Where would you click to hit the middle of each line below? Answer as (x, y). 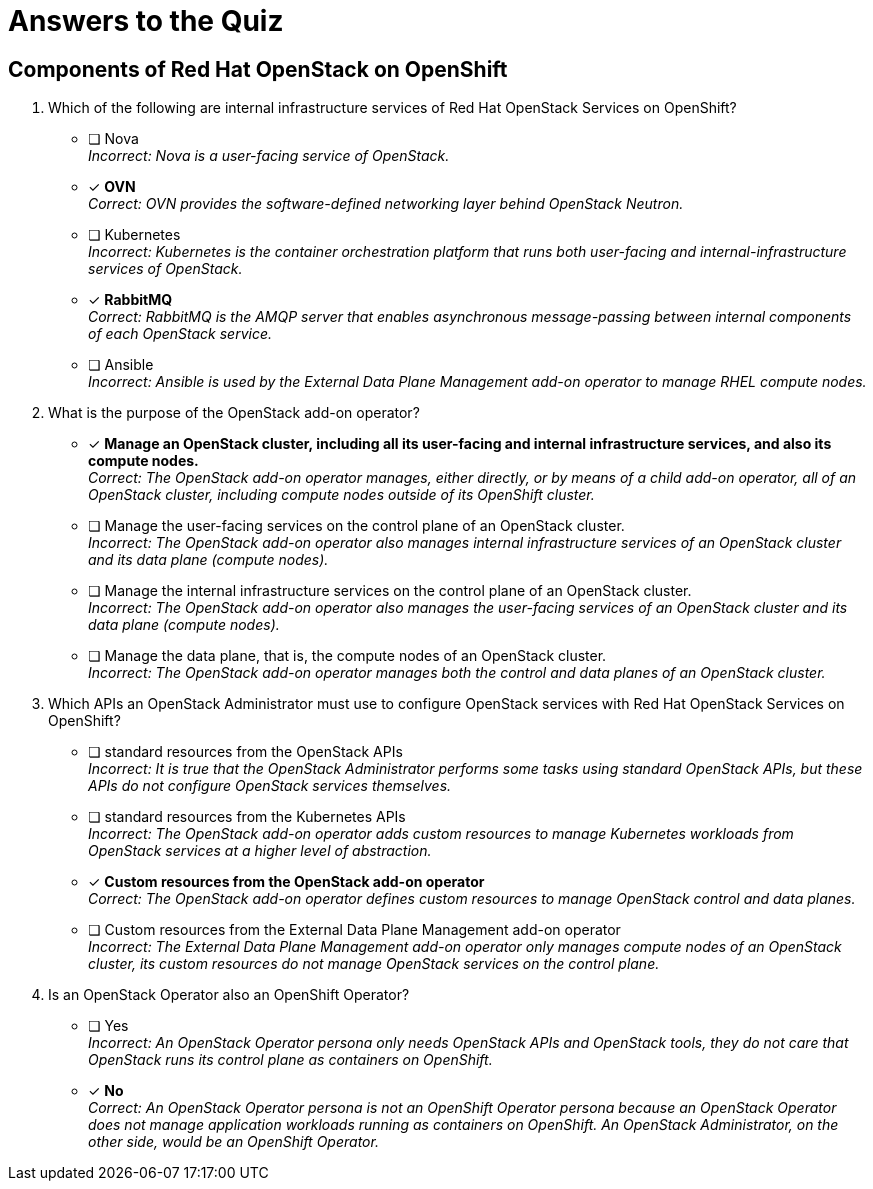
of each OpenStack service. (180, 334)
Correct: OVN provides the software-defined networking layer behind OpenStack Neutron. (386, 204)
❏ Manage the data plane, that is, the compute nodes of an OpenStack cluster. (347, 656)
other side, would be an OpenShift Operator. (233, 1142)
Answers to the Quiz (146, 21)
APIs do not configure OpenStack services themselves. (270, 786)
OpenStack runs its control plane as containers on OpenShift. (290, 1060)
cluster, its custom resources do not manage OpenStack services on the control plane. (374, 964)
